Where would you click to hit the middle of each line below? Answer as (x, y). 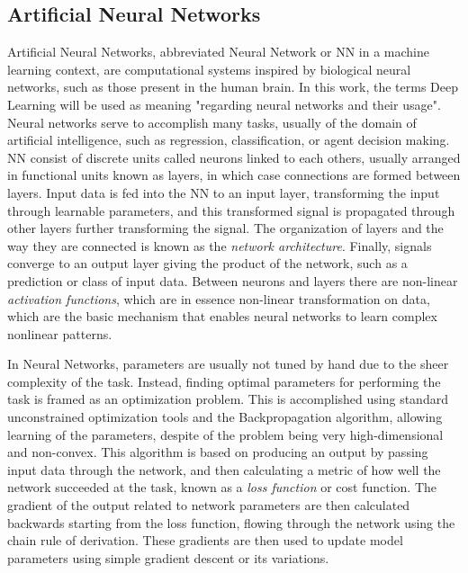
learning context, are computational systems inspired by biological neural (209, 69)
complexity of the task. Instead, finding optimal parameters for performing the (224, 381)
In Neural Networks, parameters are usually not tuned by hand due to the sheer (228, 364)
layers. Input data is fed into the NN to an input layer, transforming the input (224, 192)
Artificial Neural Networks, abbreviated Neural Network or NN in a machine (218, 52)
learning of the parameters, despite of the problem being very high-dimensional (225, 434)
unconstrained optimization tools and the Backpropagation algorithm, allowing (225, 417)
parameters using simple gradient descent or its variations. (168, 557)
